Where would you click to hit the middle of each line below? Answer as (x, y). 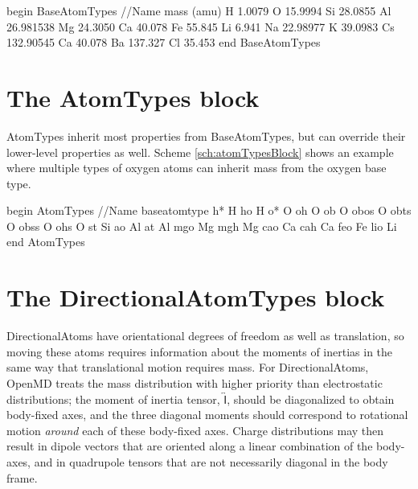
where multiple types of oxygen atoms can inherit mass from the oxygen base (197, 168)
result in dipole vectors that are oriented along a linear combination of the (190, 446)
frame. (22, 477)
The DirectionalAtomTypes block (196, 297)
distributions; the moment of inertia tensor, (113, 399)
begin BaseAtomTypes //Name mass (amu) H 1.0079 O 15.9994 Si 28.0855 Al (199, 10)
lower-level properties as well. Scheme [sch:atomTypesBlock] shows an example (200, 152)
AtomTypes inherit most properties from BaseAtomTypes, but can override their (206, 136)
